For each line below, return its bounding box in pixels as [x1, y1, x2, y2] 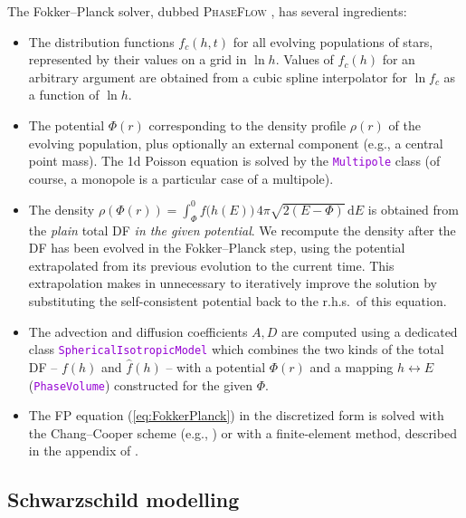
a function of [28, 85, 100, 104]
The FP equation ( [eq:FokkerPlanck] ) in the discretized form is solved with [28, 406, 444, 425]
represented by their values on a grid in [28, 50, 247, 69]
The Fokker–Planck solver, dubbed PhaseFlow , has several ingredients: [7, 2, 407, 20]
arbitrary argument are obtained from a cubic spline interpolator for [28, 67, 407, 86]
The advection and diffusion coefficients [28, 321, 248, 341]
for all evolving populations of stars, [233, 32, 433, 51]
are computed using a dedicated [281, 321, 458, 341]
